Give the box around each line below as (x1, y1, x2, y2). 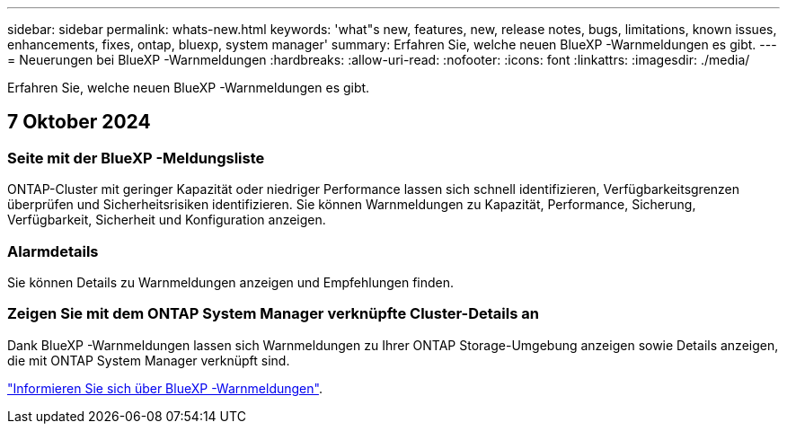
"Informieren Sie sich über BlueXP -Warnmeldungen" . (7, 380, 323, 396)
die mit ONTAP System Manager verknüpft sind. (7, 352, 290, 368)
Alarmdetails (7, 242, 99, 260)
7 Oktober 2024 (7, 110, 151, 134)
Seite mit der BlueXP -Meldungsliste (7, 148, 265, 167)
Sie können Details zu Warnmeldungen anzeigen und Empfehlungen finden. (7, 274, 455, 290)
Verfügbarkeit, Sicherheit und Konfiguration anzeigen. (7, 212, 326, 228)
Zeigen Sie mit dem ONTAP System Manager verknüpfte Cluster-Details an (7, 304, 539, 323)
